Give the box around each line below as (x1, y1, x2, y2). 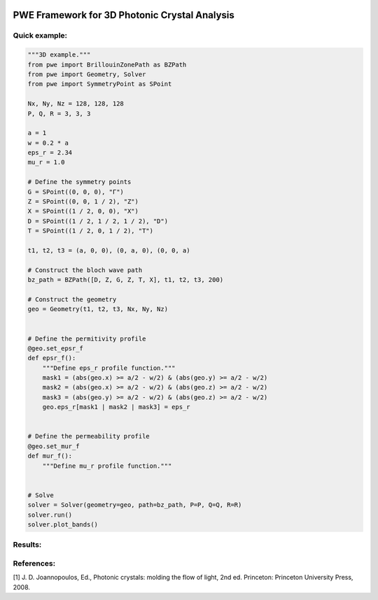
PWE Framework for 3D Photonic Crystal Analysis (13, 9, 234, 21)
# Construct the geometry (27, 295, 117, 303)
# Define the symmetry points (27, 178, 132, 186)
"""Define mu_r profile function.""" (42, 462, 172, 470)
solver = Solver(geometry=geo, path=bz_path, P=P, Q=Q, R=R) (27, 501, 242, 509)
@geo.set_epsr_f (27, 344, 84, 352)
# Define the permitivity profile (27, 334, 146, 343)
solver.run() (27, 510, 73, 519)
